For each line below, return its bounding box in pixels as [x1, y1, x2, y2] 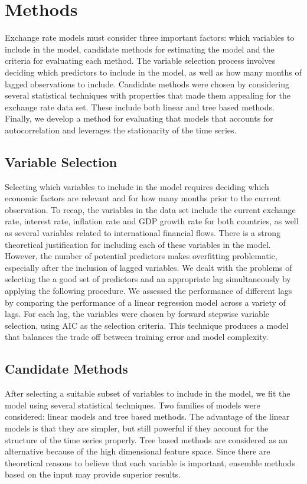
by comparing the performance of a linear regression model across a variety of [5, 296, 286, 308]
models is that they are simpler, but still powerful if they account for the [5, 421, 269, 434]
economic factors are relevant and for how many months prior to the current [5, 192, 281, 204]
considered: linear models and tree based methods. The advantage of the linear [5, 410, 290, 423]
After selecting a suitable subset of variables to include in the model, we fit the [5, 387, 290, 400]
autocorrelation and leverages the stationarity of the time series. [5, 123, 237, 136]
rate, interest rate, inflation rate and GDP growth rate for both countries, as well [5, 215, 299, 227]
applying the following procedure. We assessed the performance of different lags [5, 284, 292, 297]
